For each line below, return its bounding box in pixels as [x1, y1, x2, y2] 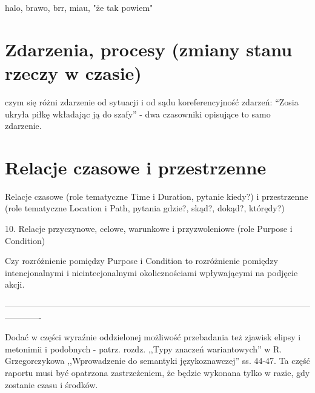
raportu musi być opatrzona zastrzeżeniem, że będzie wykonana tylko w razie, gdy [5, 366, 310, 378]
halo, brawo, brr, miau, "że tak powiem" [5, 1, 153, 13]
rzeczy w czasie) [5, 60, 142, 85]
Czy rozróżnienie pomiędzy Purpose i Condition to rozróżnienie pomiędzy [5, 254, 278, 267]
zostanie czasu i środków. [5, 378, 98, 391]
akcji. [5, 278, 25, 291]
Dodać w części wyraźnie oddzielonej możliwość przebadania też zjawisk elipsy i [5, 331, 301, 343]
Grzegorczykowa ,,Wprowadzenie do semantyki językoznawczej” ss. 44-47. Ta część [5, 354, 310, 367]
